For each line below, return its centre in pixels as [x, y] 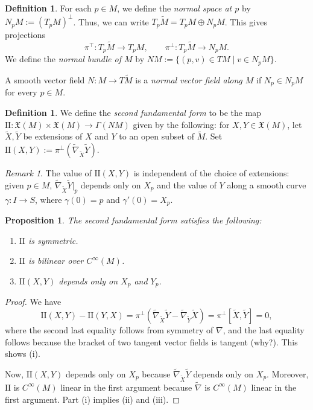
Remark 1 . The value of [48, 173]
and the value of [187, 184]
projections [25, 35]
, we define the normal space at [175, 8]
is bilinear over [56, 261]
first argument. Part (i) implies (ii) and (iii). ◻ [92, 399]
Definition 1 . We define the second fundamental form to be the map [133, 113]
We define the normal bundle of [63, 59]
